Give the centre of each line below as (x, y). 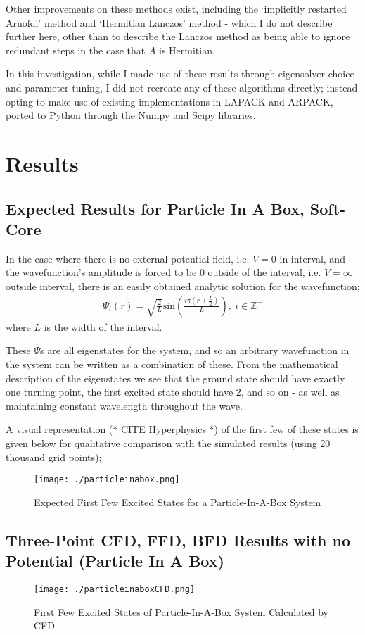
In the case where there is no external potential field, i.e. (128, 258)
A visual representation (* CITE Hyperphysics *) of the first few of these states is (182, 429)
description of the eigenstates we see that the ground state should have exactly (175, 378)
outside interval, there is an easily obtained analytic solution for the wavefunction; (183, 285)
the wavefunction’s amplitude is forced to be (101, 272)
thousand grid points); (54, 457)
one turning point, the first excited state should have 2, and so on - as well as (173, 392)
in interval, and (312, 258)
